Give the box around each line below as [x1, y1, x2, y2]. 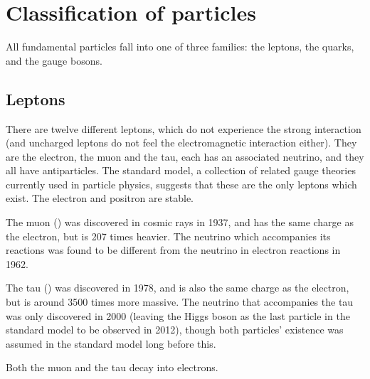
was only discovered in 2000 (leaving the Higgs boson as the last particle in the [6, 308, 350, 323]
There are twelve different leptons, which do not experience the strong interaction [6, 121, 361, 136]
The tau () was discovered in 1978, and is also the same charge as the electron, [6, 280, 349, 295]
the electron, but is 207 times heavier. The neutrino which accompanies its [6, 228, 331, 243]
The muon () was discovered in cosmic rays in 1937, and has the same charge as [6, 215, 354, 230]
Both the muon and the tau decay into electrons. [6, 360, 218, 375]
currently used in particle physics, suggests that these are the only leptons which [6, 176, 357, 191]
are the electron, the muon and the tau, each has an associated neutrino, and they [6, 149, 364, 164]
